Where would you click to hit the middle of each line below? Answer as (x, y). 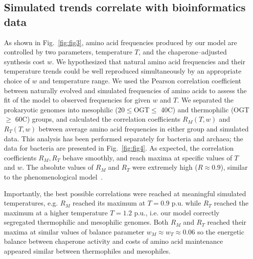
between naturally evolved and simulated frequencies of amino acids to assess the (126, 90)
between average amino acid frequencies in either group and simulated (143, 128)
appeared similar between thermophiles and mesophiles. (87, 251)
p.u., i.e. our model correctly (177, 212)
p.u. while (186, 203)
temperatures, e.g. (31, 203)
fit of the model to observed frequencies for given (77, 100)
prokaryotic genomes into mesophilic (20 (64, 109)
